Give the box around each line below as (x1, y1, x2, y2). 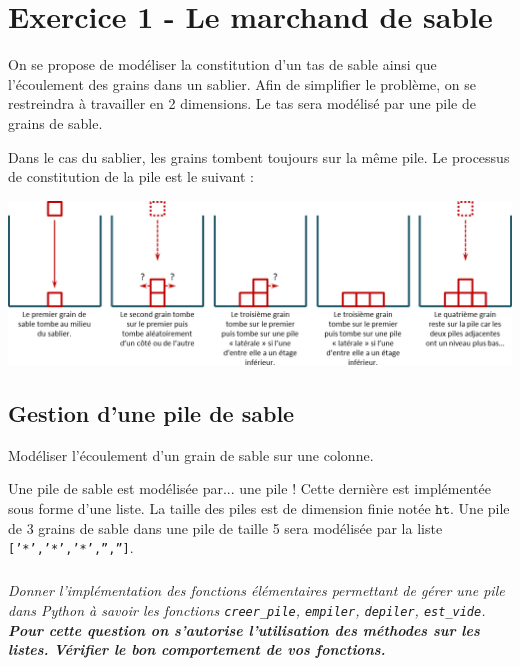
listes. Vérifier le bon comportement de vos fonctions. (8, 639, 386, 660)
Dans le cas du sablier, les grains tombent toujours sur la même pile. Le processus (8, 146, 510, 167)
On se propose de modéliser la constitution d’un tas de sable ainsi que (8, 54, 437, 75)
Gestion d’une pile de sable (8, 398, 295, 429)
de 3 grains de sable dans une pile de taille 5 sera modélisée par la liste (8, 517, 443, 538)
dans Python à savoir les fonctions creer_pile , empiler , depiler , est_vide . (8, 599, 486, 620)
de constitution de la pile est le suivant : (8, 166, 254, 187)
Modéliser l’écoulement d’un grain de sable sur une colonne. (8, 444, 374, 465)
